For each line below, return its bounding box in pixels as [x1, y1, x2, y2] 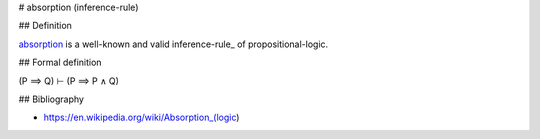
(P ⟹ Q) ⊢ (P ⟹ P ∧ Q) [18, 75, 120, 87]
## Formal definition [18, 56, 102, 69]
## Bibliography [18, 93, 85, 105]
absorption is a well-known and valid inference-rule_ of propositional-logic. [18, 38, 329, 50]
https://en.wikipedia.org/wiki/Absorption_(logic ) [43, 111, 240, 124]
